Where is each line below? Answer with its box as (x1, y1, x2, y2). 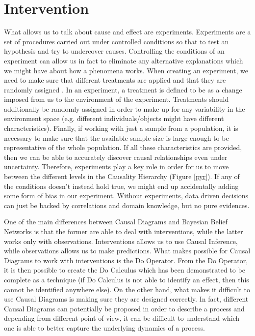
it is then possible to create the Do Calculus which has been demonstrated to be (4, 265, 245, 275)
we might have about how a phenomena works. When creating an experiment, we (4, 65, 248, 75)
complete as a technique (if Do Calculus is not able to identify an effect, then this (4, 274, 249, 284)
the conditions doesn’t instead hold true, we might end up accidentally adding (4, 181, 239, 191)
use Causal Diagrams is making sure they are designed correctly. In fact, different (4, 294, 249, 304)
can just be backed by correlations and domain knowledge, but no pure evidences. (4, 200, 250, 210)
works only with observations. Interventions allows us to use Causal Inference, (4, 236, 238, 246)
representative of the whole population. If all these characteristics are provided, (4, 142, 242, 153)
